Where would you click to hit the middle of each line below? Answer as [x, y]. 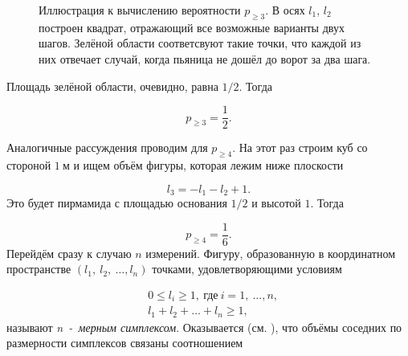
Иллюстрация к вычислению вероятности [140, 10]
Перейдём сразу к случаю [69, 253]
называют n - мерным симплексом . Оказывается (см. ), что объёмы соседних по [204, 327]
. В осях [285, 10]
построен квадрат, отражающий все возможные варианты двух [192, 27]
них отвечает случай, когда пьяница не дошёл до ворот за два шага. [205, 58]
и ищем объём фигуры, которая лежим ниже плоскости [208, 165]
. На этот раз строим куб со [300, 147]
